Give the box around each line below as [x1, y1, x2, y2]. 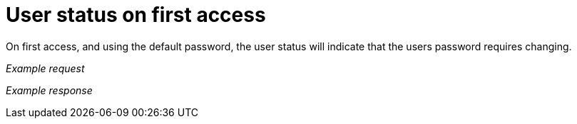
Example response [6, 84, 93, 96]
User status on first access [6, 3, 266, 27]
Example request [6, 62, 85, 74]
